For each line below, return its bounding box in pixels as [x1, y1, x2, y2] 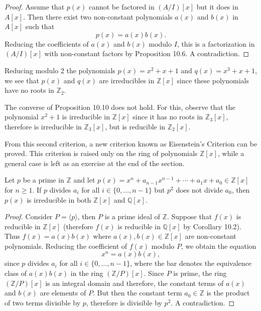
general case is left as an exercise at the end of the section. [5, 158, 185, 168]
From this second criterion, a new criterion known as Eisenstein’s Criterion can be [5, 138, 257, 148]
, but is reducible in [105, 121, 166, 131]
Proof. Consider [5, 211, 53, 222]
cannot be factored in [88, 2, 155, 12]
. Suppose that [167, 211, 212, 222]
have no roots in [5, 85, 54, 95]
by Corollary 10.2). [183, 221, 241, 231]
